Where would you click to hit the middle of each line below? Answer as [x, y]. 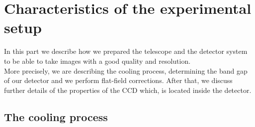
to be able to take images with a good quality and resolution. [97, 61]
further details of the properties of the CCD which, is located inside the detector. [128, 90]
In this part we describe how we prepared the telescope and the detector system [126, 51]
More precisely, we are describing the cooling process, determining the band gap [126, 70]
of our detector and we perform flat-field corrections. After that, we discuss [118, 80]
